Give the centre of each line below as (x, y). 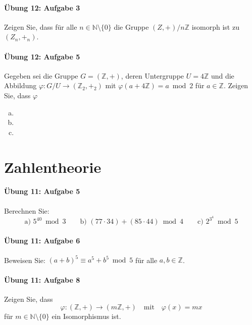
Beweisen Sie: (25, 260)
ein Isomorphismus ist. (86, 316)
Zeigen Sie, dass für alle (41, 26)
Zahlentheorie (53, 167)
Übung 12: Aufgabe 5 (42, 56)
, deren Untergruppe (153, 75)
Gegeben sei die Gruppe (41, 75)
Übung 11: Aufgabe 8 (42, 279)
